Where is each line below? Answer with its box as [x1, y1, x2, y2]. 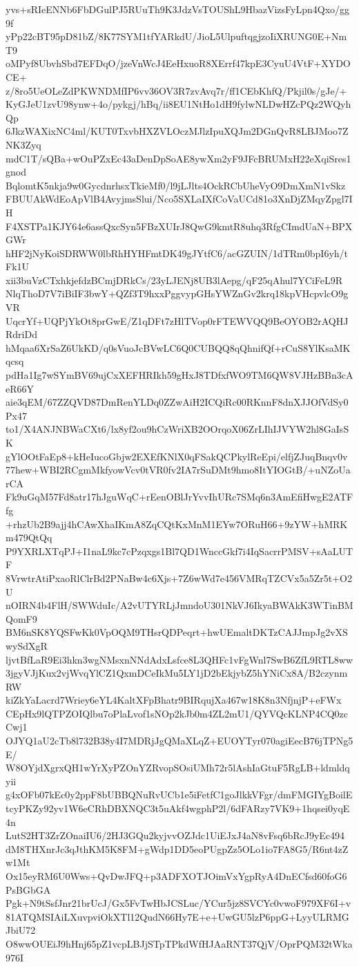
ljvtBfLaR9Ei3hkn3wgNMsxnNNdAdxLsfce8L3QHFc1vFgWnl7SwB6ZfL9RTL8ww [6, 652, 353, 666]
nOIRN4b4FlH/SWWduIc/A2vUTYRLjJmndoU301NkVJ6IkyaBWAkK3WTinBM [6, 598, 353, 612]
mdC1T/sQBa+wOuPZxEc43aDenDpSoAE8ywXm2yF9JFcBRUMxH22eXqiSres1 [6, 151, 351, 165]
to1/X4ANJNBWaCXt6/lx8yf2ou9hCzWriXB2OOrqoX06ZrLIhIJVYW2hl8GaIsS [6, 422, 349, 436]
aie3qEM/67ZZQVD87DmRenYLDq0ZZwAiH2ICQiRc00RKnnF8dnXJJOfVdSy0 [6, 395, 349, 409]
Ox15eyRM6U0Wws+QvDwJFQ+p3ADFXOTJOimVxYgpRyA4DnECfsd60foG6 [6, 869, 347, 883]
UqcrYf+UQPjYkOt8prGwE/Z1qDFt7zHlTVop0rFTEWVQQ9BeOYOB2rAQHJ [6, 313, 349, 328]
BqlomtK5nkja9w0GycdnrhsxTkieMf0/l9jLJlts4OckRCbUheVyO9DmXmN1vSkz [6, 178, 346, 192]
